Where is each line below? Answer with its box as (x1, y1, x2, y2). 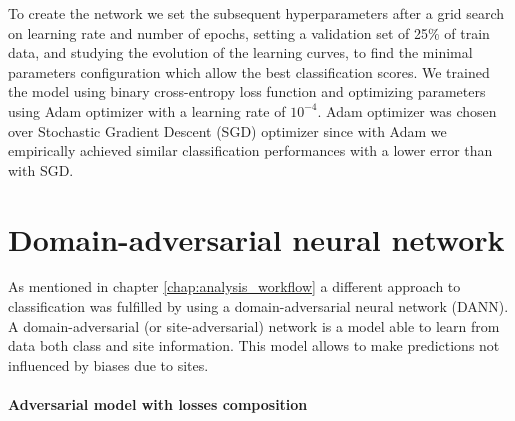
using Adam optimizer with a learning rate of (8, 100, 286, 121)
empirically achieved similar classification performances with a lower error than (8, 140, 493, 161)
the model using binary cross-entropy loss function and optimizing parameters (8, 81, 486, 102)
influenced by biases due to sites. (8, 354, 209, 375)
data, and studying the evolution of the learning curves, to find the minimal (8, 42, 473, 63)
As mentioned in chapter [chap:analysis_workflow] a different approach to (8, 276, 461, 297)
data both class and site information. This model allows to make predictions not (8, 335, 500, 356)
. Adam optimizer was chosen (317, 100, 497, 121)
